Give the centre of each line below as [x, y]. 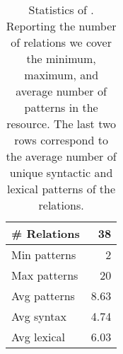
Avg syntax [39, 316]
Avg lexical [39, 337]
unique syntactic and [61, 172]
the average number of [61, 156]
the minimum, [61, 58]
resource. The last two [61, 124]
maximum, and [61, 75]
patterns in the [61, 107]
